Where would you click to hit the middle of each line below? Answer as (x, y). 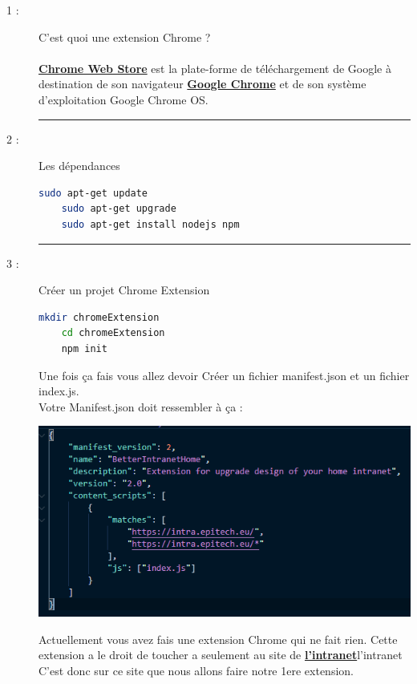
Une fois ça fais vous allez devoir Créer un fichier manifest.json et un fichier (224, 375)
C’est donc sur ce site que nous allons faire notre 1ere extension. (196, 670)
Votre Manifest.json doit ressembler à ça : (141, 406)
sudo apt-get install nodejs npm (150, 224)
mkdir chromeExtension (99, 317)
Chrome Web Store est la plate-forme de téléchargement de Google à (215, 68)
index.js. (59, 391)
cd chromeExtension (113, 333)
